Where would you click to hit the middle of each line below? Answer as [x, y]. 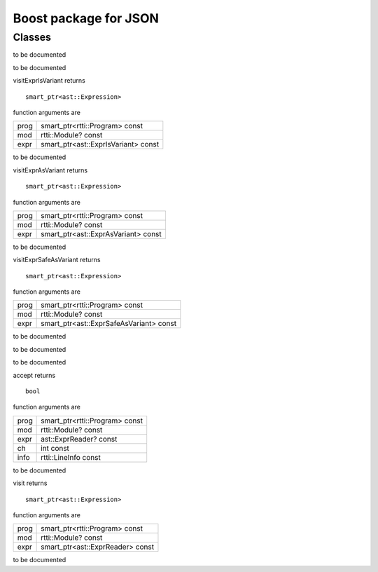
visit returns [30, 483]
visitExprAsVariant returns [50, 170]
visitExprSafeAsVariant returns [57, 260]
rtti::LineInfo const [71, 457]
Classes [32, 37]
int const [55, 448]
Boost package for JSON [86, 18]
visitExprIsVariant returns [49, 81]
